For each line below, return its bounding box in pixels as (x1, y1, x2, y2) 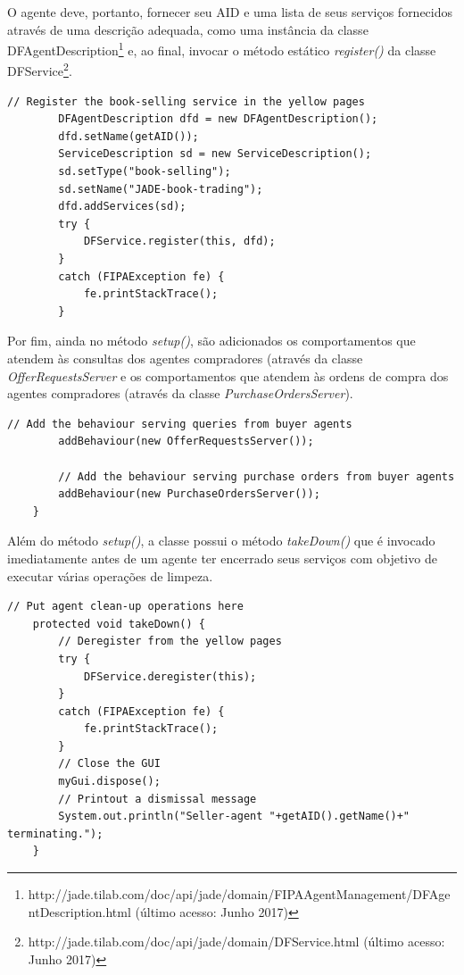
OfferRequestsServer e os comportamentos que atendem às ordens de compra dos (7, 366, 449, 385)
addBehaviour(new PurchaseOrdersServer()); (58, 487, 320, 501)
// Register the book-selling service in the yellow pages (7, 95, 365, 108)
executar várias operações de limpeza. (7, 566, 213, 585)
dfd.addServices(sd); (58, 200, 186, 213)
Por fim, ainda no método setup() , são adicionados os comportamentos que (7, 331, 416, 350)
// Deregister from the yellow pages (58, 635, 282, 648)
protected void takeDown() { (32, 617, 205, 630)
